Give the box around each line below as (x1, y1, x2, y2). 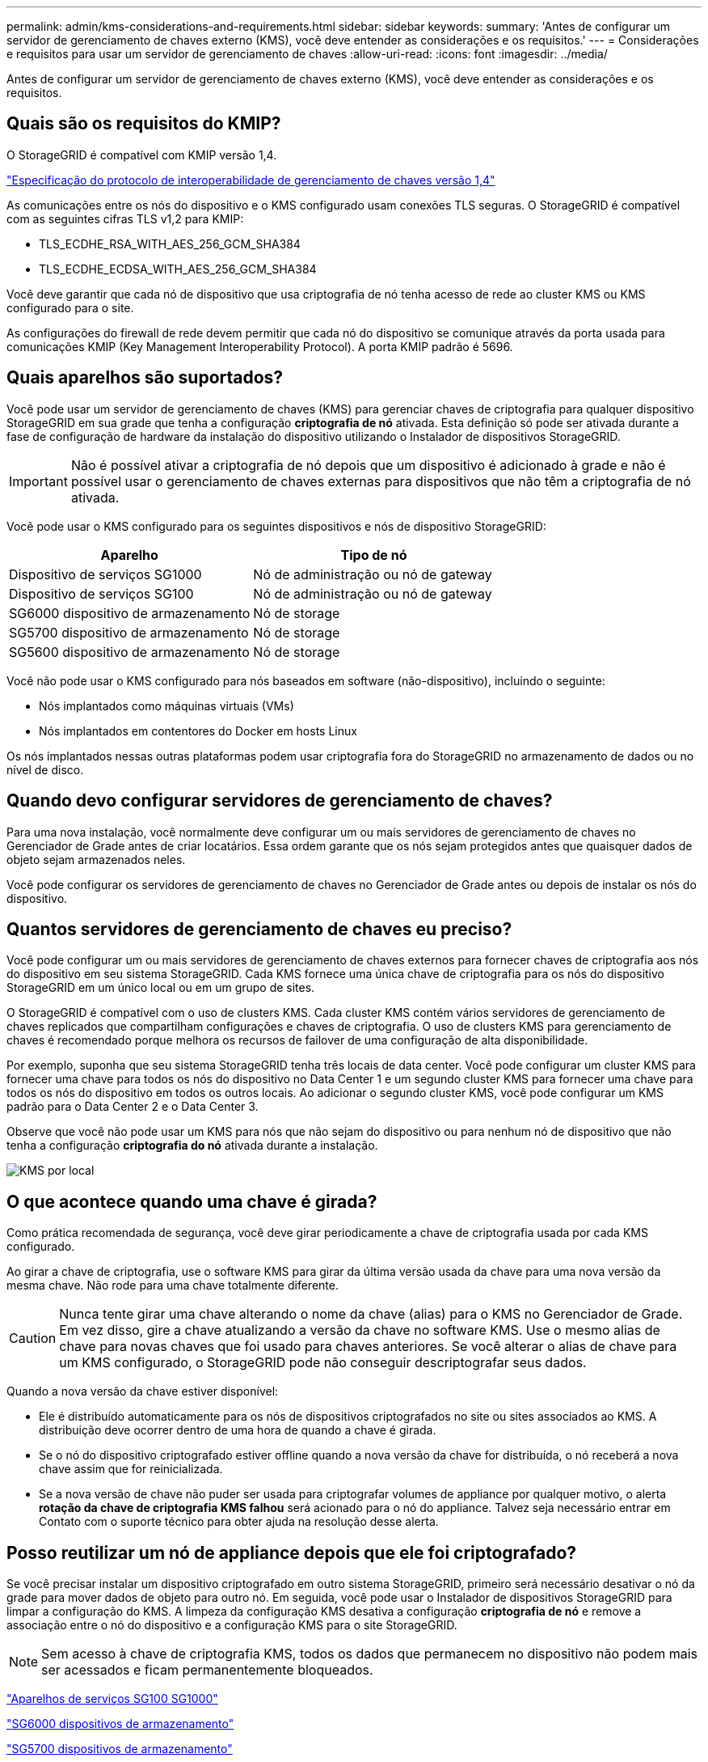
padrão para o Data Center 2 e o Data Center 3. (6, 1099, 259, 1114)
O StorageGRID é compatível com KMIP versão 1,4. (6, 147, 277, 162)
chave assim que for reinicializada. (39, 1462, 223, 1476)
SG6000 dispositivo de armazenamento (9, 604, 251, 621)
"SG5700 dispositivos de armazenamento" (6, 1742, 233, 1756)
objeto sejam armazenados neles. (6, 852, 186, 866)
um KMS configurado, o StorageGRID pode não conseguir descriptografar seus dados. (59, 1354, 587, 1371)
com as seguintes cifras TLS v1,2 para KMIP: (6, 211, 244, 226)
